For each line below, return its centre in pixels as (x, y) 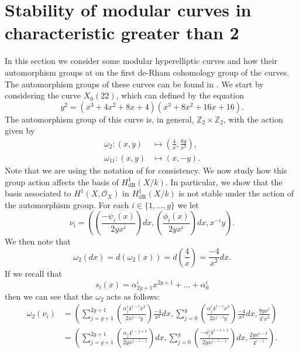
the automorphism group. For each (67, 204)
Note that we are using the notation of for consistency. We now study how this (146, 170)
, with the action (253, 119)
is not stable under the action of (236, 193)
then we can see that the (49, 296)
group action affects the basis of (62, 181)
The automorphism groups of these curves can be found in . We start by (134, 84)
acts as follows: (133, 296)
